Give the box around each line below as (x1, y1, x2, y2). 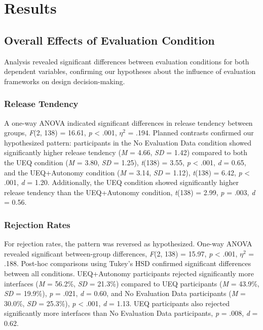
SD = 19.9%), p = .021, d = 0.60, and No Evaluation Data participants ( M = (4, 288, 246, 299)
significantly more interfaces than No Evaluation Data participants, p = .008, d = (4, 308, 258, 318)
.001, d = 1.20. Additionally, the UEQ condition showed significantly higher (4, 177, 239, 188)
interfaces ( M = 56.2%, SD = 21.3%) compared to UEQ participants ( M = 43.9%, (4, 278, 259, 288)
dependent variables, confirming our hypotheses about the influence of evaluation (4, 66, 256, 77)
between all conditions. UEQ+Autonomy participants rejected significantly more (4, 268, 254, 278)
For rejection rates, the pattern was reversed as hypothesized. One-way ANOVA (4, 238, 252, 249)
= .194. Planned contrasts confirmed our (128, 127, 254, 138)
